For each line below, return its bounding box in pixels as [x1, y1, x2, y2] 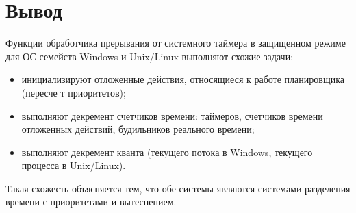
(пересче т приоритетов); [21, 85, 126, 99]
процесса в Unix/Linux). [21, 158, 126, 173]
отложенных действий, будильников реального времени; [21, 122, 255, 136]
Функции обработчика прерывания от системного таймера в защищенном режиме [5, 36, 346, 50]
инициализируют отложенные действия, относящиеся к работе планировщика [21, 72, 344, 86]
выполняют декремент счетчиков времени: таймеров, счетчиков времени [21, 108, 323, 123]
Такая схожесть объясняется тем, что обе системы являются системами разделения [5, 181, 351, 195]
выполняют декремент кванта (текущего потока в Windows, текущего [21, 145, 313, 159]
